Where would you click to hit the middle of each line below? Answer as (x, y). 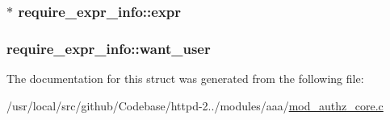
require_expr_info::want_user (109, 48)
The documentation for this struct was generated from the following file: (185, 79)
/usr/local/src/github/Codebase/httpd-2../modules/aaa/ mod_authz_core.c (195, 105)
